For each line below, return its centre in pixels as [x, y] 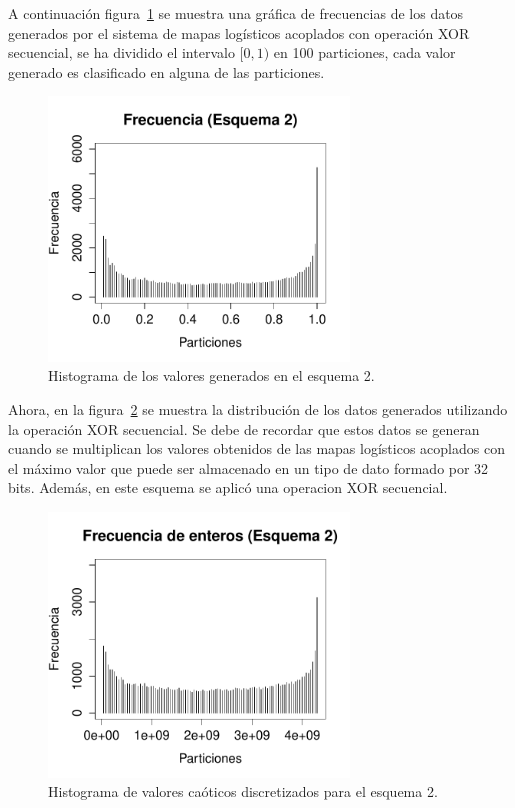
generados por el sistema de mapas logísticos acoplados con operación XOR [239, 32]
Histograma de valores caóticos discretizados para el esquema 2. [243, 791]
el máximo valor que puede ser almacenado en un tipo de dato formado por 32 [248, 467]
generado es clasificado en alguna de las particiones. [166, 71]
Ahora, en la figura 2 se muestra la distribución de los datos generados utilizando [258, 409]
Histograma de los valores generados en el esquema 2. [211, 375]
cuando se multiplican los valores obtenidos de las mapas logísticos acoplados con [256, 448]
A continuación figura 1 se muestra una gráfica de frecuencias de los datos [236, 13]
